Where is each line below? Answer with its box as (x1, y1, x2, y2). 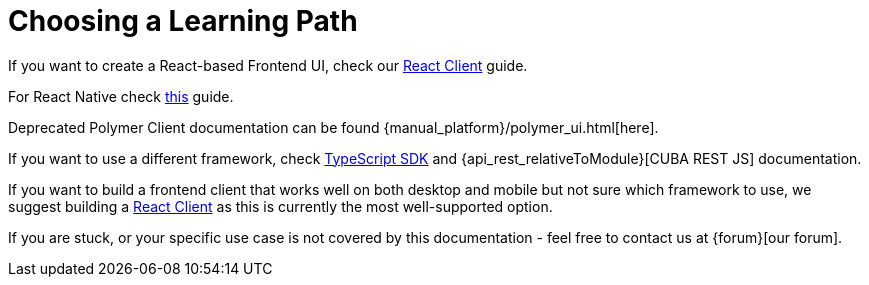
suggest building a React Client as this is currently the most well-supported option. (8, 197, 553, 215)
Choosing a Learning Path (8, 4, 358, 38)
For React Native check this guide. (8, 87, 234, 105)
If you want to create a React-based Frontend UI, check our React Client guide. (8, 56, 528, 74)
